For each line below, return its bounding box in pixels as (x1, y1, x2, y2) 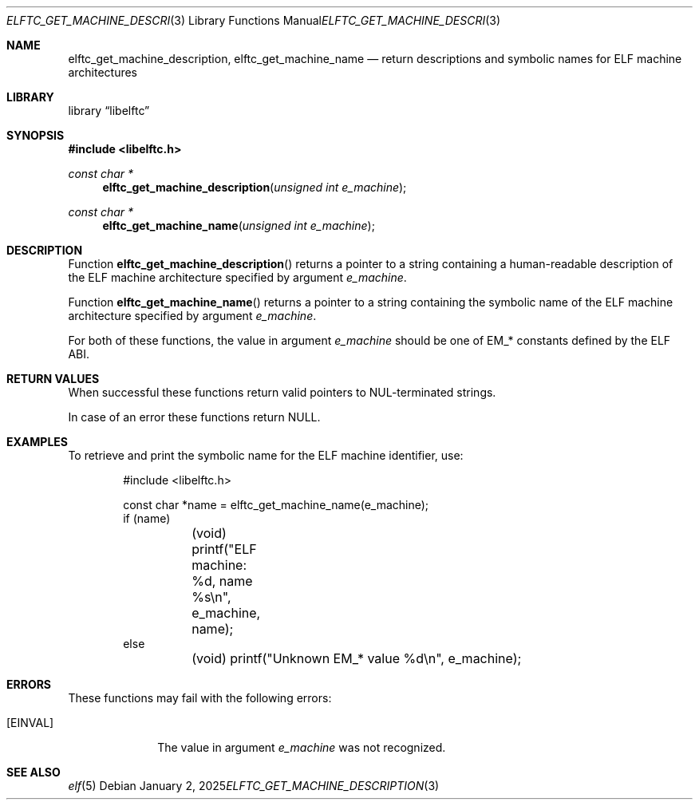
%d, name (192, 573, 253, 589)
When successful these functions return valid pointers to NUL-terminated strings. (68, 385, 496, 399)
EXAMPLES (6, 435, 68, 448)
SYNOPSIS (6, 128, 65, 142)
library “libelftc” (68, 104, 150, 117)
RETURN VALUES (6, 372, 100, 385)
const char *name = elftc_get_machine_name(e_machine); (123, 498, 429, 512)
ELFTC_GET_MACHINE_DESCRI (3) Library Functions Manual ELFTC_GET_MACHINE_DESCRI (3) (6, 14, 501, 27)
